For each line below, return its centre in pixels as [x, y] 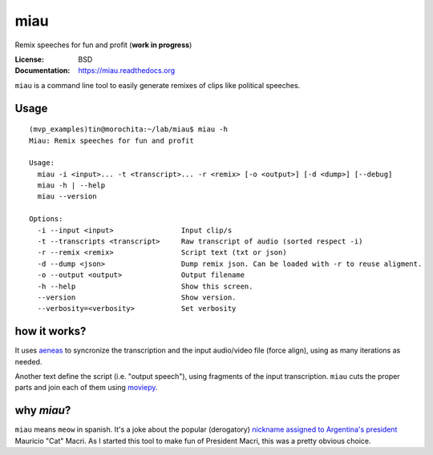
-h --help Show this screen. [145, 286]
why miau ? [43, 411]
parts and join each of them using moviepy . [86, 388]
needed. [28, 361]
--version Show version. [137, 297]
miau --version [67, 197]
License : [29, 59]
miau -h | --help [71, 185]
